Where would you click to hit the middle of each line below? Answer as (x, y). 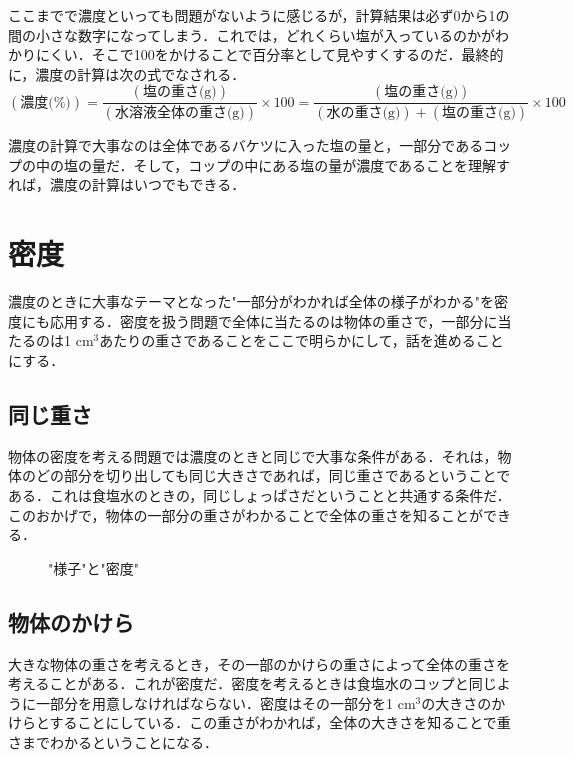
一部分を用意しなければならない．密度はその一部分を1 (214, 702)
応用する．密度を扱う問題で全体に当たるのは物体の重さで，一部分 (266, 320)
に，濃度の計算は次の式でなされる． (127, 73)
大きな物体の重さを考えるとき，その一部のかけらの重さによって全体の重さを (259, 663)
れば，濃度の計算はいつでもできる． (127, 184)
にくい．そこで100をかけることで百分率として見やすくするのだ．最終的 (269, 54)
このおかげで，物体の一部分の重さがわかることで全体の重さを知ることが (246, 514)
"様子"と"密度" (93, 567)
